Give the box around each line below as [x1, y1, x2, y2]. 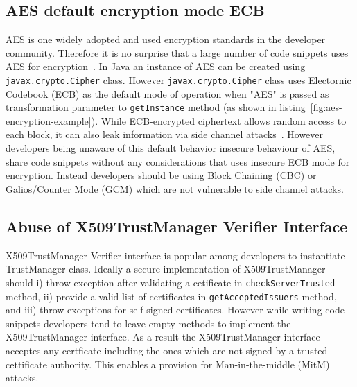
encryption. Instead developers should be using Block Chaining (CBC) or [6, 168, 317, 182]
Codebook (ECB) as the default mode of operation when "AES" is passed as [6, 86, 329, 101]
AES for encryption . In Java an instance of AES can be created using [6, 59, 306, 74]
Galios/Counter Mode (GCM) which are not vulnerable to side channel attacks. [6, 181, 344, 196]
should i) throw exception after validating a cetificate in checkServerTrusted [6, 275, 336, 289]
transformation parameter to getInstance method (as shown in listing [6, 100, 306, 114]
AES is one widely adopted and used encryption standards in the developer [6, 32, 326, 46]
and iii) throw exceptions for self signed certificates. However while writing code [6, 302, 345, 317]
